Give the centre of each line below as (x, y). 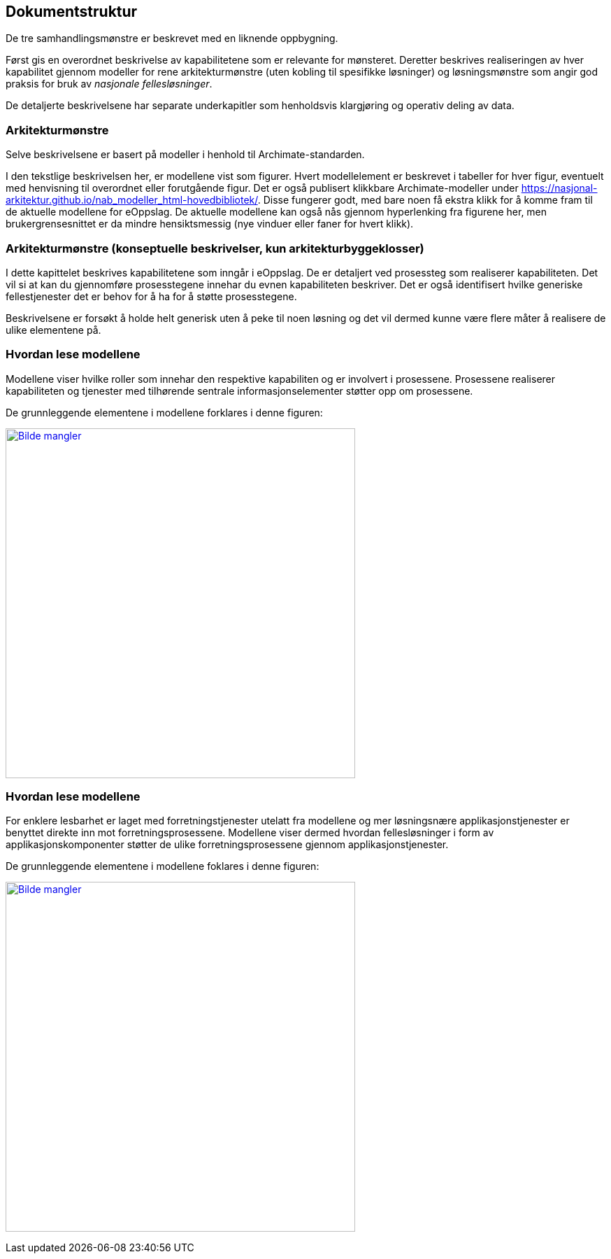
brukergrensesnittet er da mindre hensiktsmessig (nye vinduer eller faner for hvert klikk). (210, 224)
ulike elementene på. (53, 330)
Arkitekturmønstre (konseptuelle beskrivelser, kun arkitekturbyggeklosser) (215, 248)
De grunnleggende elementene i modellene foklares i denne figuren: (163, 866)
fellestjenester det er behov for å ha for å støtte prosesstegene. (151, 296)
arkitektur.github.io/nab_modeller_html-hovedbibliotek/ (132, 200)
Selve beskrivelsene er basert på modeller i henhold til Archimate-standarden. (185, 155)
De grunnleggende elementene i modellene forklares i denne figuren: (164, 412)
